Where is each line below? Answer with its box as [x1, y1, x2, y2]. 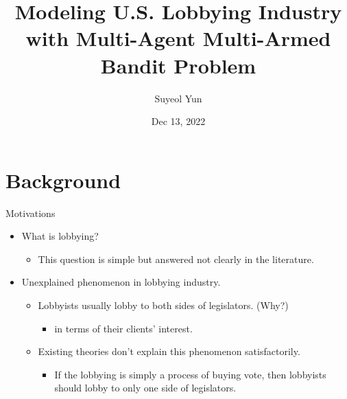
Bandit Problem [100, 51, 256, 79]
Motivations [5, 205, 56, 220]
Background [5, 166, 121, 194]
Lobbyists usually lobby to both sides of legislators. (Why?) [38, 298, 289, 312]
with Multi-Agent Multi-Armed [25, 24, 331, 52]
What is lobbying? [21, 229, 99, 243]
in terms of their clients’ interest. [54, 321, 193, 335]
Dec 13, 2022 [151, 114, 206, 128]
